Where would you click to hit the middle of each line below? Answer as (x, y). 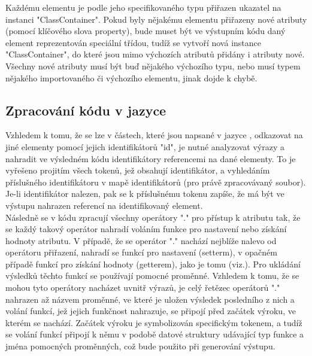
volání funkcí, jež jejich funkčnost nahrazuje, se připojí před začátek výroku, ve (151, 311)
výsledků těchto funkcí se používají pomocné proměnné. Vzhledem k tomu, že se (152, 276)
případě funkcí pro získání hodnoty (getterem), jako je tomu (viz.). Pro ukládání (153, 264)
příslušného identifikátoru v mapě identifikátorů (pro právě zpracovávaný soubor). (156, 182)
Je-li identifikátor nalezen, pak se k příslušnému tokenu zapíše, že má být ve (145, 194)
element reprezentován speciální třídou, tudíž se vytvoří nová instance (133, 42)
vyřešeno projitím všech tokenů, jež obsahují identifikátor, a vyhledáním (138, 170)
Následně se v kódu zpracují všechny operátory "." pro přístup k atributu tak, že (153, 217)
